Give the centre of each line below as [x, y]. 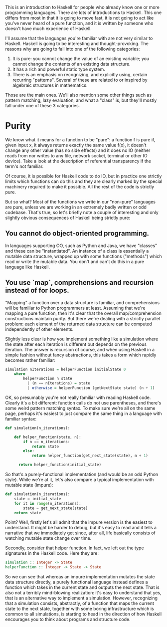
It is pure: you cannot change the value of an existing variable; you [81, 59]
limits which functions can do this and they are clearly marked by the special [84, 181]
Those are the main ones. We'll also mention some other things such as [79, 95]
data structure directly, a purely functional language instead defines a [77, 582]
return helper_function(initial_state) [60, 465]
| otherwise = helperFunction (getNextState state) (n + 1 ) [91, 388]
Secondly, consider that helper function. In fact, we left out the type [75, 548]
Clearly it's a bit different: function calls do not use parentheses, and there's [83, 402]
